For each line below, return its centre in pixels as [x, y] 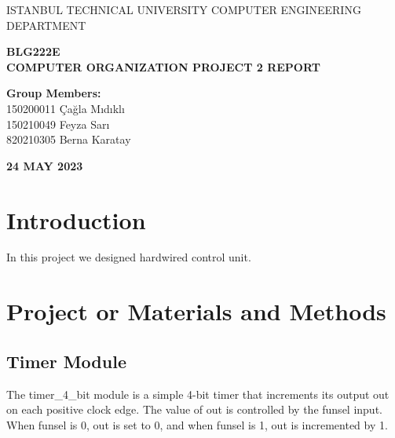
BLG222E [33, 51]
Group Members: [54, 93]
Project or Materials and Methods [196, 311]
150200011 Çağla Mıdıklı [66, 108]
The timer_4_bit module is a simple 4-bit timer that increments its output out [198, 394]
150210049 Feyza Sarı [58, 124]
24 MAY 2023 [45, 165]
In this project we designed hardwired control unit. [129, 257]
